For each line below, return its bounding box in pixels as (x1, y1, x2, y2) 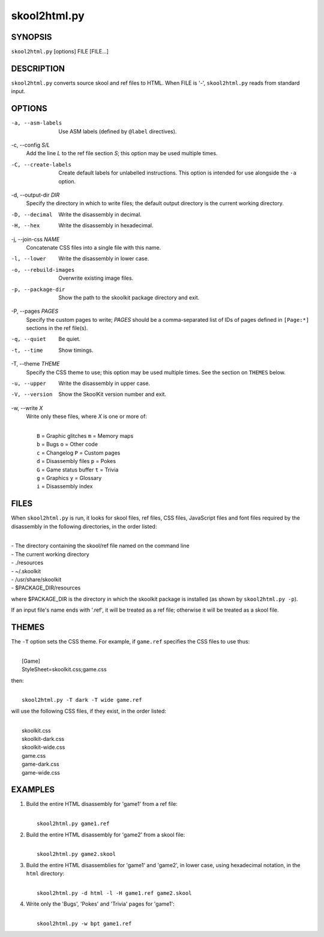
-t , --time (11, 346, 43, 354)
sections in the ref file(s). (26, 325, 88, 332)
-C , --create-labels (11, 161, 72, 168)
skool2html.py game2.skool (37, 851, 116, 858)
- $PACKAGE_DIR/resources (11, 584, 81, 592)
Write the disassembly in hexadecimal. (58, 222, 154, 229)
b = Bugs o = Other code (37, 441, 98, 448)
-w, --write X (11, 404, 43, 411)
